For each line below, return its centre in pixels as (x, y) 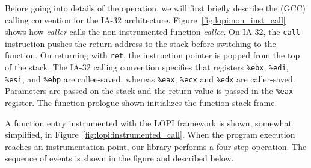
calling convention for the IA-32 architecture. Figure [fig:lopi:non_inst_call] (145, 20)
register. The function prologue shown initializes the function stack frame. (141, 103)
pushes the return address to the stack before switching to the (162, 43)
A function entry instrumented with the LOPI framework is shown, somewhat (148, 123)
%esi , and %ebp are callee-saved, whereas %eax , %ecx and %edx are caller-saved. (150, 79)
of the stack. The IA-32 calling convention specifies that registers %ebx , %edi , (147, 67)
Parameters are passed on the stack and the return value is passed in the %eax (149, 91)
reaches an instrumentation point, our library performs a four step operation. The (156, 146)
